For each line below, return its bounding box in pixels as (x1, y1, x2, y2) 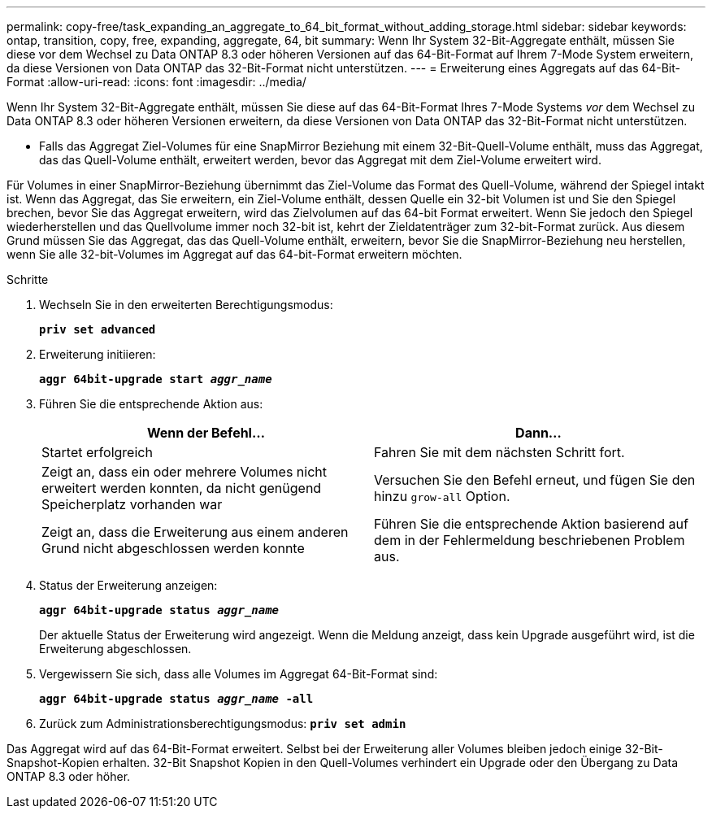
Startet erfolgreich (41, 444, 153, 460)
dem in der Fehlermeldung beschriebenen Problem (374, 532, 685, 548)
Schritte (7, 272, 49, 286)
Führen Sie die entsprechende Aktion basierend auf (374, 516, 688, 532)
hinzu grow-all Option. (374, 488, 510, 504)
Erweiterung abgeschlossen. (39, 642, 192, 656)
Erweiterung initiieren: (39, 347, 156, 361)
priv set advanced (39, 323, 156, 336)
